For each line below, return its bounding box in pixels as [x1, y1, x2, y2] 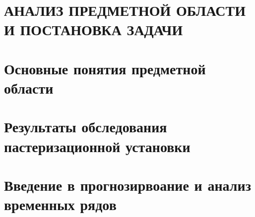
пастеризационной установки [4, 136, 191, 156]
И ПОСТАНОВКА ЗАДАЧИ [4, 19, 183, 40]
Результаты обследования [4, 116, 167, 137]
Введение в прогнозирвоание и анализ [4, 174, 251, 195]
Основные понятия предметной [4, 58, 206, 78]
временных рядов [4, 194, 117, 215]
